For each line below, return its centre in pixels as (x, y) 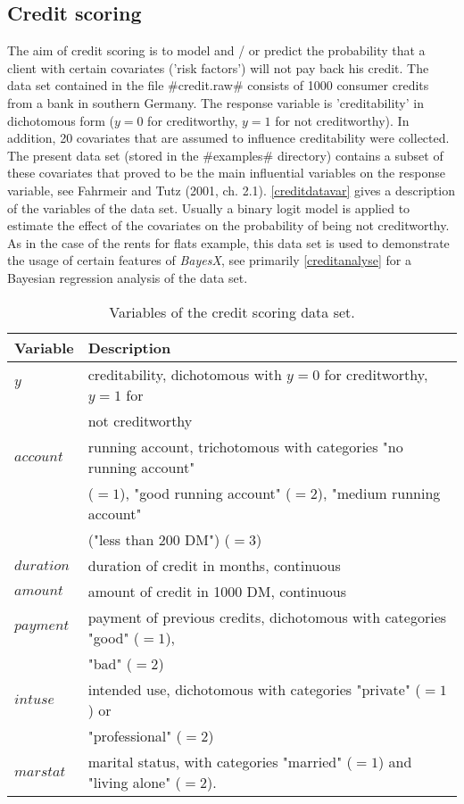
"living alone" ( (134, 782)
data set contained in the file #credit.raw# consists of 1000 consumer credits (218, 85)
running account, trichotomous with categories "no (245, 446)
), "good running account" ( (206, 493)
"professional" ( (135, 735)
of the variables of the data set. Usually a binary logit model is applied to (209, 207)
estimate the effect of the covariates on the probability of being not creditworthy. (228, 225)
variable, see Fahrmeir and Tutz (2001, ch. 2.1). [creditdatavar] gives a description (231, 190)
